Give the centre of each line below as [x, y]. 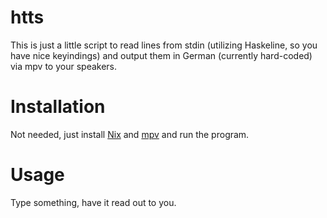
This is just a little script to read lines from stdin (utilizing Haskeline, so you [164, 45]
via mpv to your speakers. [64, 66]
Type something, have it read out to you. [93, 202]
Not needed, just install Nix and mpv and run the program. [130, 134]
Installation [58, 107]
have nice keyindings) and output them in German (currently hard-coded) [161, 55]
